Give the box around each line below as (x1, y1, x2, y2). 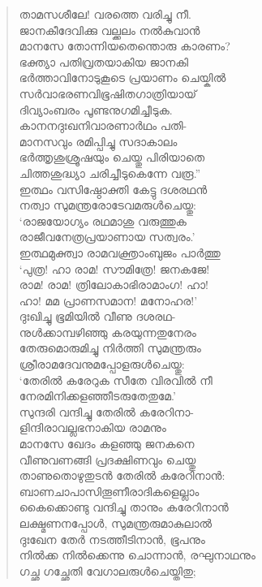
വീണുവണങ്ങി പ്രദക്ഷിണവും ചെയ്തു (19, 451, 196, 468)
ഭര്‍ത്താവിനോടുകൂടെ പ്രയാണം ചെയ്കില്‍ (19, 69, 226, 86)
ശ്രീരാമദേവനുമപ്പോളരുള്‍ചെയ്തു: (19, 356, 185, 373)
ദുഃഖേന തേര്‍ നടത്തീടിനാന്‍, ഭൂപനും (19, 530, 205, 547)
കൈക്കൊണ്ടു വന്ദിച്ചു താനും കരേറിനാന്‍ (19, 499, 229, 516)
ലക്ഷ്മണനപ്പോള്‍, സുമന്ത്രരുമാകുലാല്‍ (19, 515, 213, 531)
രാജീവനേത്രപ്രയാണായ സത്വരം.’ (19, 228, 195, 245)
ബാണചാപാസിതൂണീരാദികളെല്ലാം (19, 482, 200, 499)
